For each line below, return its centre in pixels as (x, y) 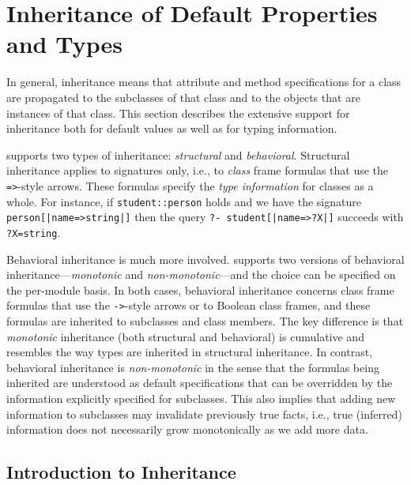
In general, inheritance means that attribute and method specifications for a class (204, 82)
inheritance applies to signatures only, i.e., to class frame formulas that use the (198, 170)
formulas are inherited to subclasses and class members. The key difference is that (205, 320)
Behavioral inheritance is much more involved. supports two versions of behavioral (205, 259)
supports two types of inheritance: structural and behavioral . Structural (178, 154)
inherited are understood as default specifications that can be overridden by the (200, 383)
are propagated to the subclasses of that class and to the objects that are (183, 97)
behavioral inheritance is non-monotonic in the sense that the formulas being (193, 367)
